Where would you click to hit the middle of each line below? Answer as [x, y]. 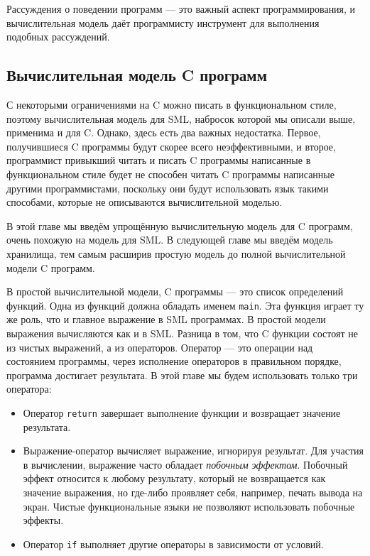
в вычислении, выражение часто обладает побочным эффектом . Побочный [185, 464]
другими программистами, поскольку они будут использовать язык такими [168, 188]
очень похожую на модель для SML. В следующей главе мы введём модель [170, 240]
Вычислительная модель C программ [137, 75]
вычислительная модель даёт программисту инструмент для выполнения [163, 22]
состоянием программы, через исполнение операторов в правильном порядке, [174, 361]
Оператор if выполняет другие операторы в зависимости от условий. [173, 544]
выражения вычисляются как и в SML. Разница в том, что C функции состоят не [182, 333]
